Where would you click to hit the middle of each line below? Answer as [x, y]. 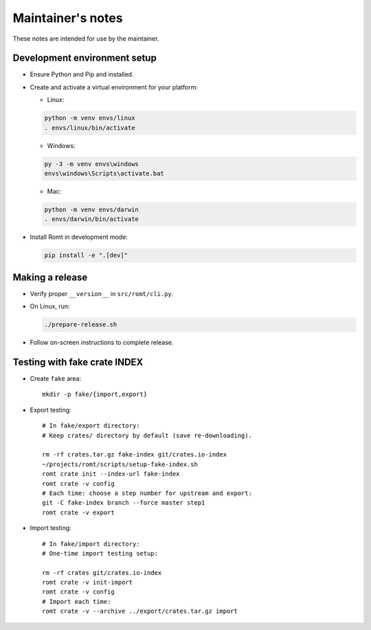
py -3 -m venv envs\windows [91, 164]
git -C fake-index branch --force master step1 [124, 503]
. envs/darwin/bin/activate [91, 219]
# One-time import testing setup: [100, 553]
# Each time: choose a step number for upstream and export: [147, 493]
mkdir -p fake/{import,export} [95, 395]
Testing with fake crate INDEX [78, 362]
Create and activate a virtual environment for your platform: [114, 87]
